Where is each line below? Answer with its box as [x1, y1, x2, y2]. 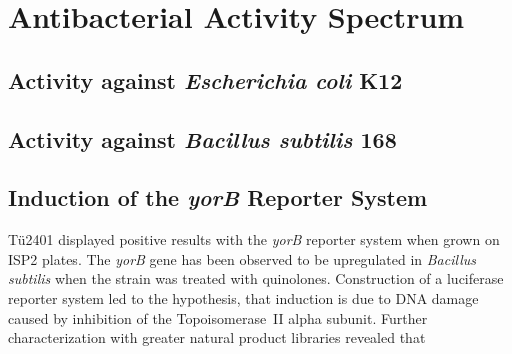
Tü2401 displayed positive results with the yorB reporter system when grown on [8, 229, 500, 250]
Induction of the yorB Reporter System [8, 182, 428, 213]
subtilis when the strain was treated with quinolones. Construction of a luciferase [8, 268, 504, 289]
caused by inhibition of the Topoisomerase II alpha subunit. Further [8, 307, 428, 328]
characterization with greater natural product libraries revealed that [8, 327, 426, 348]
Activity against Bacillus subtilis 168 [8, 123, 397, 154]
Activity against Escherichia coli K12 [8, 64, 403, 95]
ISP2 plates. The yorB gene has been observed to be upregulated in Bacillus [8, 248, 476, 269]
